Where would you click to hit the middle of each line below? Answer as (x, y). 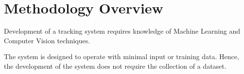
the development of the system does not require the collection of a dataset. (115, 66)
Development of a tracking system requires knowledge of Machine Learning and (122, 31)
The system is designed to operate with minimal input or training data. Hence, (122, 56)
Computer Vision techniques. (47, 40)
